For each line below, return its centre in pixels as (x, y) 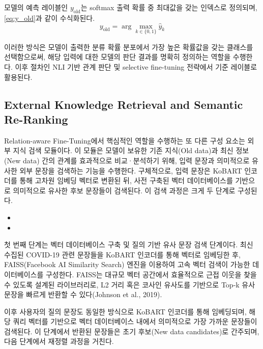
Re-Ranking (36, 119)
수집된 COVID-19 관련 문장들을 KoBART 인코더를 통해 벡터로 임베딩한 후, (122, 254)
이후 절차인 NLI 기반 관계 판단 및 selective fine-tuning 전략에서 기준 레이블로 (136, 67)
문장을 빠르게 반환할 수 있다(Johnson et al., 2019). (83, 294)
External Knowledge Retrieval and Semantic (124, 104)
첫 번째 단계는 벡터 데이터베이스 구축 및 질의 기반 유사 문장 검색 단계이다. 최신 (129, 244)
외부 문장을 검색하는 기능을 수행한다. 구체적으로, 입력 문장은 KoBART (131, 170)
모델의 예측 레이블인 (36, 7)
